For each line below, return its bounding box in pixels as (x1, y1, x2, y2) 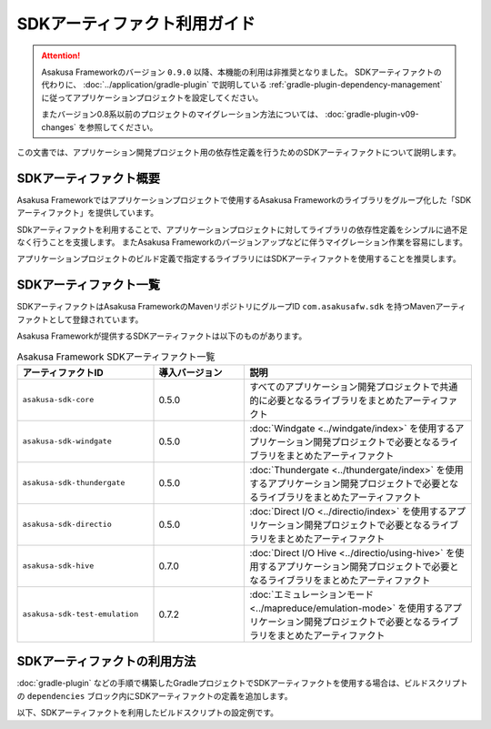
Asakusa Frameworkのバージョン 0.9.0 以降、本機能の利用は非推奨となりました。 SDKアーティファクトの (41, 66, 443, 77)
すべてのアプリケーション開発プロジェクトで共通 (249, 380, 458, 393)
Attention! (41, 50, 81, 61)
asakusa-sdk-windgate (22, 437, 113, 446)
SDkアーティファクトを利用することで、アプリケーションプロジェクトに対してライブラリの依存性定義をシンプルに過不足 (16, 224, 468, 235)
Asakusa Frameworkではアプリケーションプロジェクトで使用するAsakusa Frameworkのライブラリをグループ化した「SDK (16, 194, 472, 205)
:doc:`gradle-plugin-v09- (325, 109, 419, 120)
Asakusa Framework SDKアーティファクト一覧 (16, 350, 215, 363)
